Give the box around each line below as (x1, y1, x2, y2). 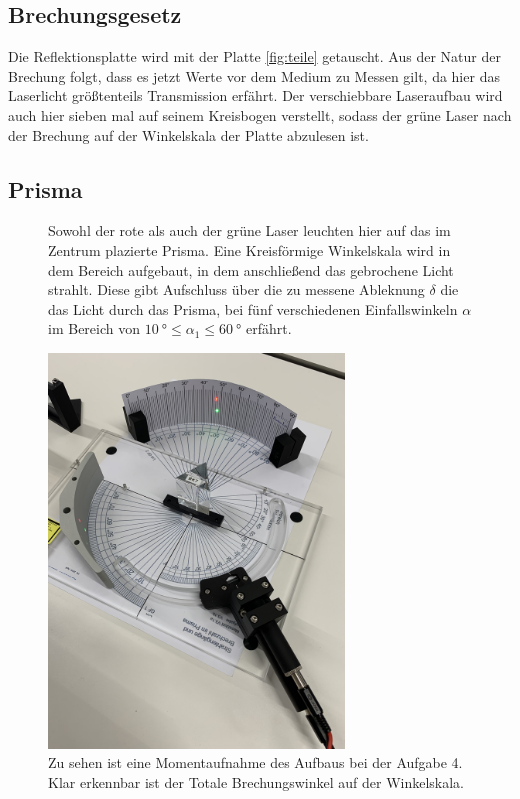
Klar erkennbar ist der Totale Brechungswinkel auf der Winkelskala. (48, 771, 465, 792)
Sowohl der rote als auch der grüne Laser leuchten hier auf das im (48, 220, 451, 241)
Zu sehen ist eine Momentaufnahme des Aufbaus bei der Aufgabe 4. (48, 752, 463, 773)
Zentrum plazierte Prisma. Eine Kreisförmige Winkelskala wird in (48, 239, 451, 260)
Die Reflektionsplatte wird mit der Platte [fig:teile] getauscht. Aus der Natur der (8, 46, 501, 67)
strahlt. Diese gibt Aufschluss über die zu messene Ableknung (48, 279, 425, 300)
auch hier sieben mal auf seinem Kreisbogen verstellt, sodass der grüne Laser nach (8, 104, 512, 125)
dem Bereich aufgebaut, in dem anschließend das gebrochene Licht (48, 259, 454, 280)
